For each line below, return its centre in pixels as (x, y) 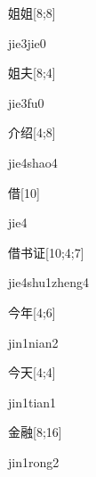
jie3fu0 (26, 102)
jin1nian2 (33, 342)
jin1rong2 (34, 461)
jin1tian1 (32, 402)
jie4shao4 (33, 162)
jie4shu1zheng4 (49, 282)
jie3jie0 (27, 42)
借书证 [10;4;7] (46, 252)
